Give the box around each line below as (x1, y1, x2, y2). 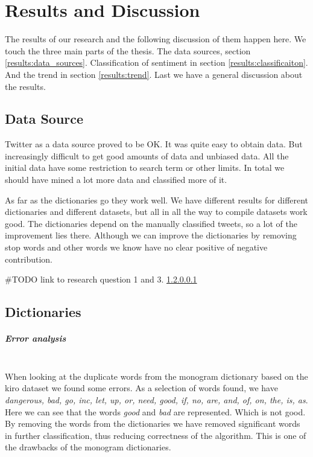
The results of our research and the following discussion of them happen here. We (5, 33, 306, 45)
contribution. (5, 252, 53, 265)
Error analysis (5, 332, 66, 345)
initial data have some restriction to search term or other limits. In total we (5, 161, 285, 174)
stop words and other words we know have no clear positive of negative (5, 241, 268, 254)
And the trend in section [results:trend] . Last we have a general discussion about (5, 68, 303, 80)
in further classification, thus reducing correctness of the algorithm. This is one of (5, 429, 306, 441)
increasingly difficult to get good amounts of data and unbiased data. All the (5, 149, 289, 162)
